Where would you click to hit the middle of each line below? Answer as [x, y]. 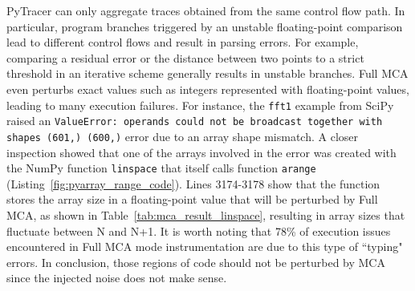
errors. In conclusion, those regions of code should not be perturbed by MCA [196, 262]
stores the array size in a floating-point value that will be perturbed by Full [192, 199]
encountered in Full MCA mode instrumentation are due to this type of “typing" [205, 247]
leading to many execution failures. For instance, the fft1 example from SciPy [200, 105]
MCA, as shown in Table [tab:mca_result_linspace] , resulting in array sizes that [206, 214]
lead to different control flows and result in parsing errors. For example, [183, 42]
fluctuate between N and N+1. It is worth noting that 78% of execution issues [199, 230]
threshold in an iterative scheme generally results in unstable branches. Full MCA [207, 73]
